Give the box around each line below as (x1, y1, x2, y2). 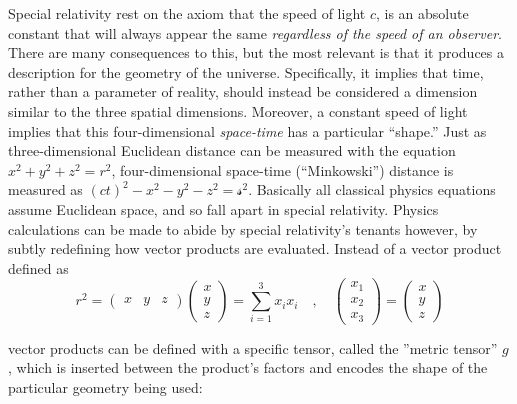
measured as (8, 179, 83, 200)
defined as (8, 257, 69, 278)
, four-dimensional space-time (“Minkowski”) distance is (111, 159, 454, 180)
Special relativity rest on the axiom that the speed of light (8, 3, 366, 23)
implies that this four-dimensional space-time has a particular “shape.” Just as (8, 120, 487, 141)
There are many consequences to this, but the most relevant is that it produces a (8, 42, 505, 63)
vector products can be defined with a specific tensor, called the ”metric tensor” (8, 337, 498, 358)
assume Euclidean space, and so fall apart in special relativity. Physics (8, 198, 439, 219)
